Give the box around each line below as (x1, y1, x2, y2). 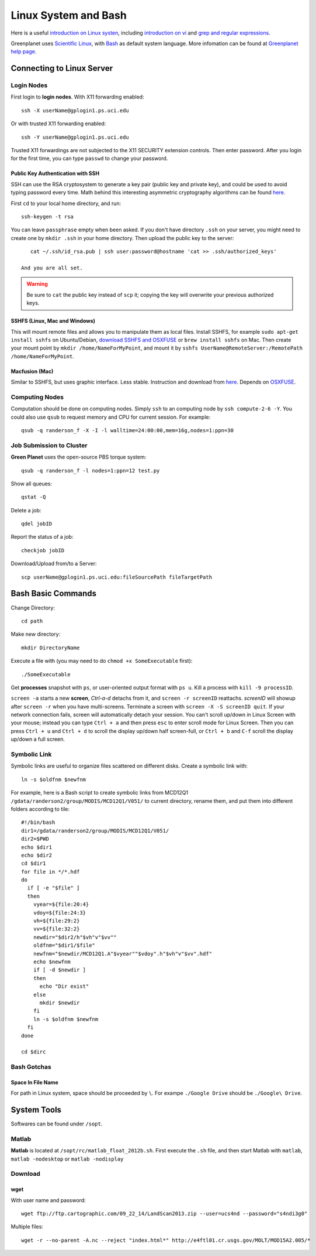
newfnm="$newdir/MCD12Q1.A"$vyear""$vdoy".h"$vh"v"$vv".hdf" (33, 950, 213, 957)
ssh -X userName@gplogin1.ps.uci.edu (21, 107, 130, 114)
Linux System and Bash (11, 9, 127, 22)
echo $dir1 (21, 844, 53, 850)
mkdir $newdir (39, 999, 80, 1006)
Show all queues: (11, 480, 53, 487)
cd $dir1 (21, 860, 46, 867)
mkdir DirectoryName (21, 644, 80, 651)
